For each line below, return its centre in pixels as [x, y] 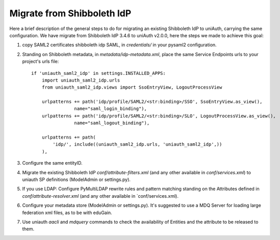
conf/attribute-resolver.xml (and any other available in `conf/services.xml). [100, 196]
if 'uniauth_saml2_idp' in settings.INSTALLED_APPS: [98, 73]
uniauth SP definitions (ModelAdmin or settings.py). [77, 179]
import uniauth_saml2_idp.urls [81, 80]
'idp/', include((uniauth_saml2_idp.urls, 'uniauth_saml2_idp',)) [137, 144]
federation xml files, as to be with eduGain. [67, 212]
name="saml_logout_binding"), [112, 123]
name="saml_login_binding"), [111, 109]
